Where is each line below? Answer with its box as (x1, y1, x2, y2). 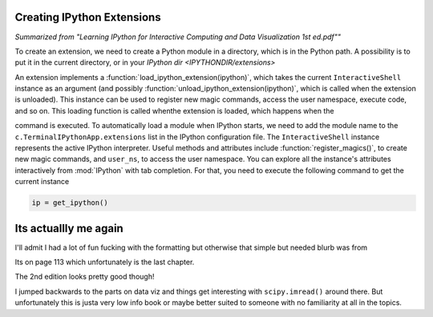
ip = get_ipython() (31, 199, 108, 207)
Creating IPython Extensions (14, 10, 161, 24)
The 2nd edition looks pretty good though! (14, 272, 155, 282)
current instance (14, 177, 70, 187)
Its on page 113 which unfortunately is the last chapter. (14, 257, 195, 267)
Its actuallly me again (14, 221, 123, 235)
